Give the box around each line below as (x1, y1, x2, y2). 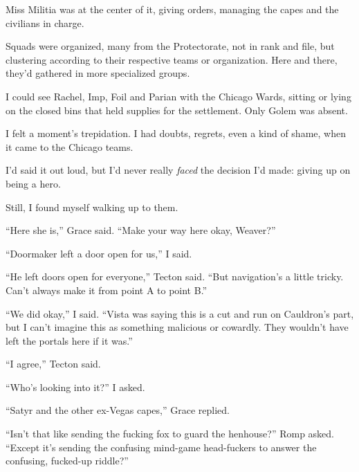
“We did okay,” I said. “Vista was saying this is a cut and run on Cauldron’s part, (6, 306, 354, 320)
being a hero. (6, 176, 61, 190)
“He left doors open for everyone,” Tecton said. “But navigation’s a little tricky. (6, 269, 344, 284)
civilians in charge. (6, 15, 84, 30)
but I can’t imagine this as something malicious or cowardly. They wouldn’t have (6, 320, 349, 334)
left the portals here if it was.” (6, 333, 133, 347)
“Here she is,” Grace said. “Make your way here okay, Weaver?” (6, 223, 276, 237)
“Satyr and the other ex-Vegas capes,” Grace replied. (6, 403, 230, 417)
